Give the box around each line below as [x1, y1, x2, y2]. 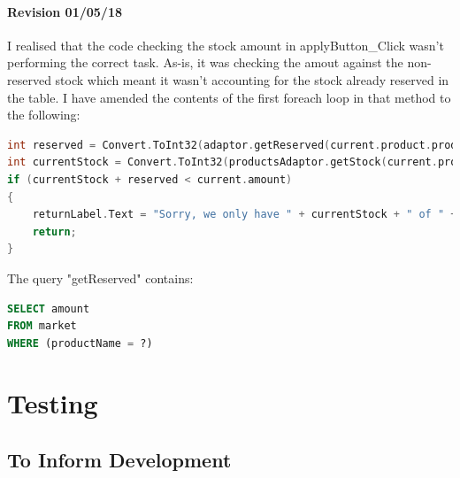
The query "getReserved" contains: [7, 268, 194, 287]
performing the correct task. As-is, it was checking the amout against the [7, 53, 403, 72]
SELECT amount [7, 302, 90, 315]
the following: [7, 105, 80, 124]
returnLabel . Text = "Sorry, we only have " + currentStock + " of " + [32, 208, 457, 221]
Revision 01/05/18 [7, 2, 123, 20]
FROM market [7, 320, 77, 333]
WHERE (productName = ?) [7, 336, 153, 350]
